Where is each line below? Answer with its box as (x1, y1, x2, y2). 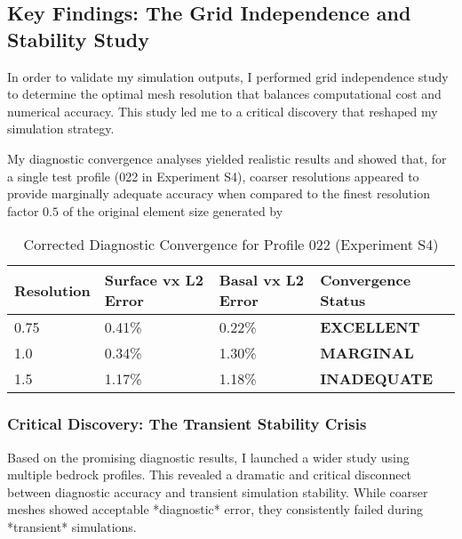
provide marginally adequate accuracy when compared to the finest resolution (7, 184, 430, 203)
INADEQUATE (320, 368, 433, 390)
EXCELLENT (320, 317, 420, 338)
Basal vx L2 (219, 269, 305, 291)
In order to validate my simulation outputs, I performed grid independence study (7, 67, 449, 85)
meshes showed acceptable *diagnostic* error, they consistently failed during (7, 500, 424, 519)
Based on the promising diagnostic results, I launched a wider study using (7, 447, 410, 466)
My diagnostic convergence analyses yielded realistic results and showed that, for (7, 149, 447, 167)
